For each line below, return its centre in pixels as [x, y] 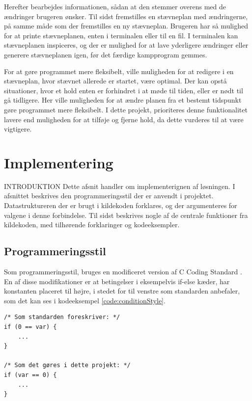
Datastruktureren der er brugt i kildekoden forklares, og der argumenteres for [121, 205]
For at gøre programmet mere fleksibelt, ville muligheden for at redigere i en [119, 71]
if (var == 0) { [30, 375]
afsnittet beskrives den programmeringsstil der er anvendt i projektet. [109, 196]
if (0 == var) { [30, 327]
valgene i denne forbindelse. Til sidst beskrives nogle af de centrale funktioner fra [126, 215]
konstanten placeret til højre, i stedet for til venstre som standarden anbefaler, [122, 291]
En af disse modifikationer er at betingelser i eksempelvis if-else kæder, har [117, 281]
